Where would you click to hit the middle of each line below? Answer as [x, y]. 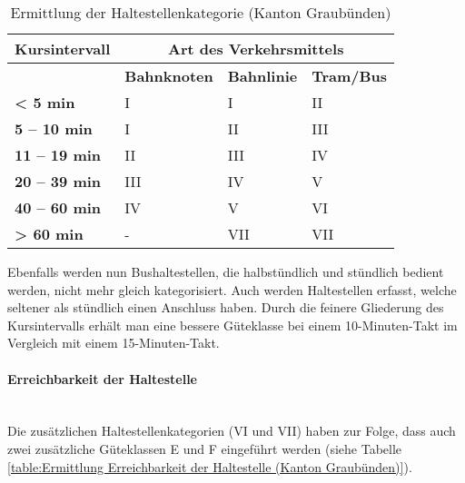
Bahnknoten [169, 76]
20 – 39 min [58, 181]
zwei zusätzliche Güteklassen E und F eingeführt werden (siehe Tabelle [205, 448]
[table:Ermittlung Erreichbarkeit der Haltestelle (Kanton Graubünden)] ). [210, 466]
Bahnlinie [262, 76]
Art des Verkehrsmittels [256, 49]
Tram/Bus [350, 76]
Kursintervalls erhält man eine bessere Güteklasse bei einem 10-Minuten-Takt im [232, 325]
